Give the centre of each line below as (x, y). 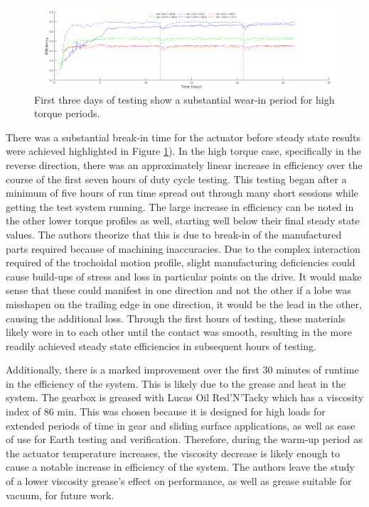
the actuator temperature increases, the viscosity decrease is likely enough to (173, 453)
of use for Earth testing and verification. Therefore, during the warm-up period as (184, 439)
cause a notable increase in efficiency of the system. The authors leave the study (180, 467)
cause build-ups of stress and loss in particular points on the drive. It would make (184, 276)
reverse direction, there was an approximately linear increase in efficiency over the (184, 164)
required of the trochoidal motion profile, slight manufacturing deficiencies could (181, 262)
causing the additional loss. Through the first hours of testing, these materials (176, 318)
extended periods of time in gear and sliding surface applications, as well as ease (181, 425)
